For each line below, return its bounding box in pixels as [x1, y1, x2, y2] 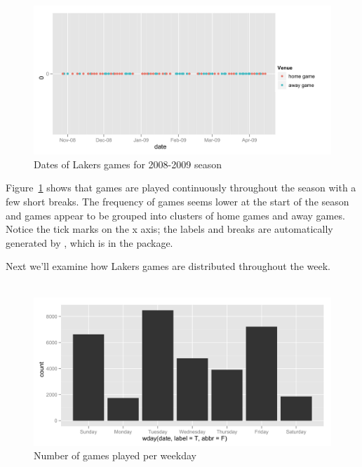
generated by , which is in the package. [6, 235, 173, 250]
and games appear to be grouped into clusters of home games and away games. [6, 208, 345, 222]
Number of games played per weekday [34, 448, 196, 463]
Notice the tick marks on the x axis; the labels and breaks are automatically [6, 222, 333, 236]
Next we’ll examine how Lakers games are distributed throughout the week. [6, 259, 330, 273]
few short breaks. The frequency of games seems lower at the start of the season [6, 194, 349, 208]
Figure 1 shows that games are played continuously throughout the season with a [6, 180, 356, 195]
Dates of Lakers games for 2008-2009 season [34, 156, 222, 171]
